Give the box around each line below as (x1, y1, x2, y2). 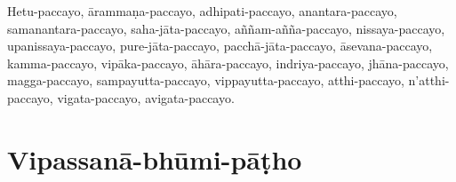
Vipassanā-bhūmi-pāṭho (7, 140, 302, 177)
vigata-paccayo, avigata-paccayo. (57, 88, 235, 107)
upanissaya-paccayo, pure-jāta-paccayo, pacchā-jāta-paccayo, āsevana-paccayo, (7, 36, 433, 55)
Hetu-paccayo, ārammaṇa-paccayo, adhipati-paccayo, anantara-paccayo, (7, 2, 397, 20)
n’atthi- (408, 71, 450, 90)
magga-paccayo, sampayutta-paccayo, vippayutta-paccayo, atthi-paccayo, (7, 71, 404, 90)
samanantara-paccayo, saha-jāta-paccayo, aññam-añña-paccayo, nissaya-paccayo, (7, 19, 445, 37)
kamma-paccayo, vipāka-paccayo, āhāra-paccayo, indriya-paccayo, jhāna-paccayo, (7, 53, 449, 72)
